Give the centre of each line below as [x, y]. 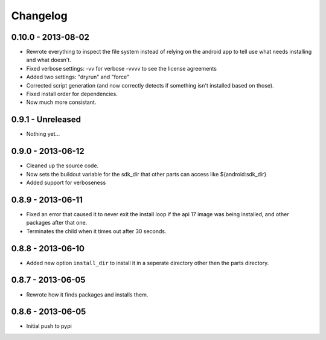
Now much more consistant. [61, 102]
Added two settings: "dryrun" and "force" [78, 77]
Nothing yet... [43, 134]
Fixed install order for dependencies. [72, 94]
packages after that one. [57, 223]
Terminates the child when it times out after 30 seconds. [96, 231]
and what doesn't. [49, 60]
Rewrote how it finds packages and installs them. [87, 294]
